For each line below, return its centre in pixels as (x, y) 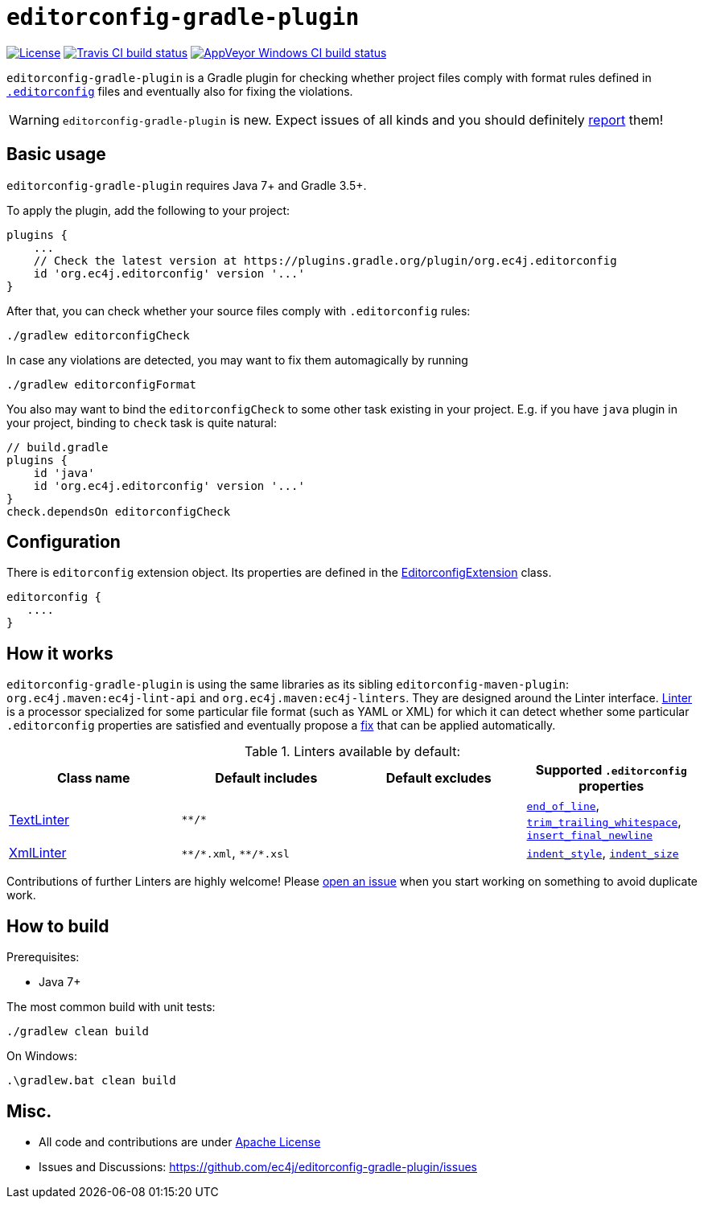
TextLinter (39, 819)
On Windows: (42, 1056)
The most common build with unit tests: (111, 1007)
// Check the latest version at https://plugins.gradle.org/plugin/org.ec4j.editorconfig (325, 260)
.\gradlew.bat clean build (91, 1081)
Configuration (64, 542)
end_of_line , (563, 806)
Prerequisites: (43, 957)
